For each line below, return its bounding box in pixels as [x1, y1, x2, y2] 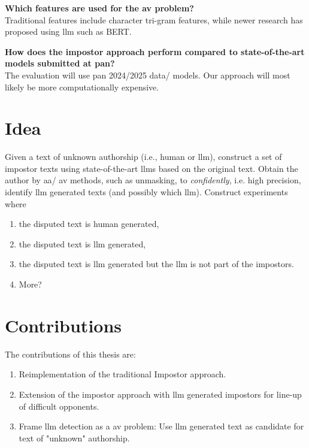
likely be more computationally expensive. [5, 80, 159, 93]
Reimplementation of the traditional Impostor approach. [19, 368, 226, 380]
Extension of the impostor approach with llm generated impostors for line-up [19, 388, 302, 400]
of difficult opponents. [19, 399, 99, 412]
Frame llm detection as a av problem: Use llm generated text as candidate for [19, 420, 304, 432]
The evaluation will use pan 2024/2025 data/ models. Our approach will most [5, 68, 290, 81]
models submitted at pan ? [5, 57, 115, 69]
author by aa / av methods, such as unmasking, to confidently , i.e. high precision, [5, 174, 301, 186]
